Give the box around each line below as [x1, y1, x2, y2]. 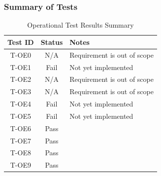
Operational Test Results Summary [27, 20, 134, 30]
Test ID [7, 36, 34, 47]
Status [40, 36, 63, 47]
